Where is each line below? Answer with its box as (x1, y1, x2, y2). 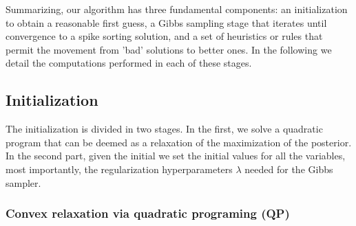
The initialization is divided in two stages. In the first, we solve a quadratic (6, 122, 323, 136)
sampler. (6, 175, 41, 190)
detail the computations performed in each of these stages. (6, 56, 252, 70)
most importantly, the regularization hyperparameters (6, 161, 233, 176)
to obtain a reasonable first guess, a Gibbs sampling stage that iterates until (6, 15, 327, 30)
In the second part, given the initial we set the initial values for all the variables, (6, 148, 346, 163)
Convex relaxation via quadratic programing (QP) (6, 205, 290, 222)
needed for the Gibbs (244, 161, 333, 176)
